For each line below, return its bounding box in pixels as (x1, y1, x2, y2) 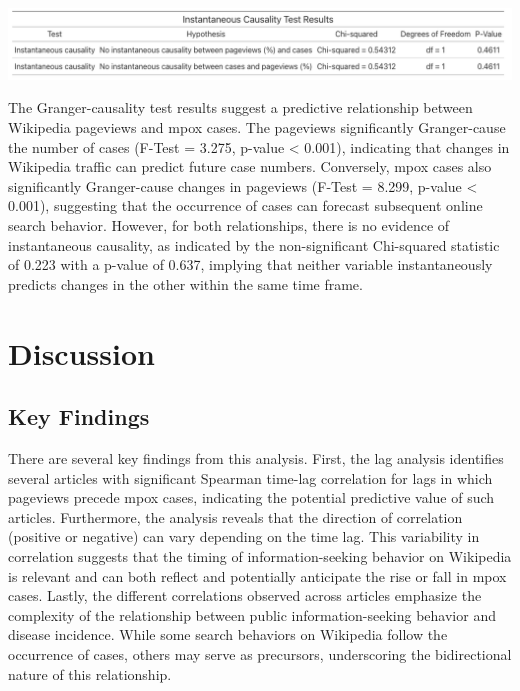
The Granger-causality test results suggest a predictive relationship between (8, 97, 473, 118)
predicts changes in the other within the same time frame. (8, 273, 363, 294)
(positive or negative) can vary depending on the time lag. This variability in (8, 526, 480, 547)
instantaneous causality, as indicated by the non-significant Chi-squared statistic (8, 234, 500, 255)
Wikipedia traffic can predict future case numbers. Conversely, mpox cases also (8, 156, 492, 177)
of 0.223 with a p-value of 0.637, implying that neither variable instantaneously (8, 254, 493, 275)
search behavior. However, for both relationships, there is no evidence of (8, 215, 450, 236)
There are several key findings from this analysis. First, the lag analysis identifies (8, 447, 504, 468)
